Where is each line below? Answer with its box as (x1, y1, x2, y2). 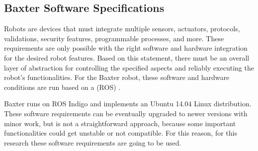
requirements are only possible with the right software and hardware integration (4, 43, 248, 53)
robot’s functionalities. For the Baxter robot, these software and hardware (4, 72, 230, 82)
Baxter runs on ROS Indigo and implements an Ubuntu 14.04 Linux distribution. (4, 98, 252, 109)
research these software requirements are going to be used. (4, 137, 181, 148)
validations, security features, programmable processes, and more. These (4, 33, 224, 43)
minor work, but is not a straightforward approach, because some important (4, 118, 236, 128)
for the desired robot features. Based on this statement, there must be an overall (4, 52, 250, 63)
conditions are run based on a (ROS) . (4, 81, 121, 92)
